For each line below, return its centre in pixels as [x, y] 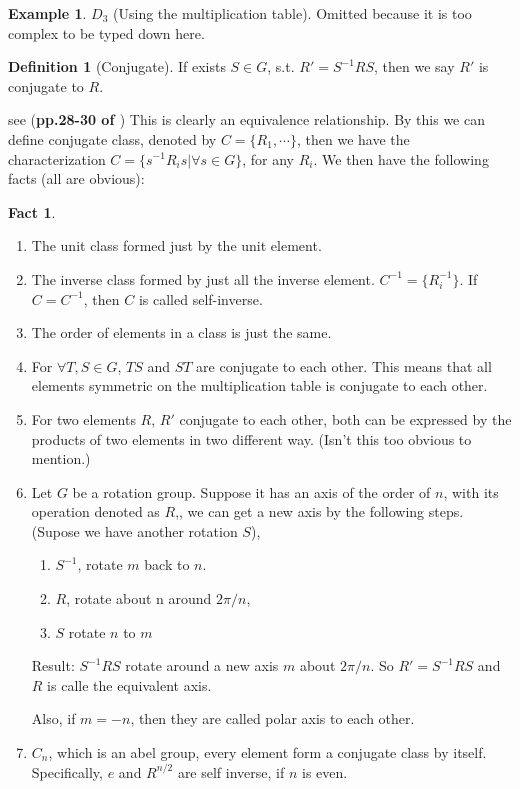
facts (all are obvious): [76, 178]
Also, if [53, 718]
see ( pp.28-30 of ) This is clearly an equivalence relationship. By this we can [247, 119]
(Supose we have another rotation [134, 530]
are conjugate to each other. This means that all [344, 365]
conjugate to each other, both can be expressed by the [345, 418]
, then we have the [353, 138]
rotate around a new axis [202, 665]
